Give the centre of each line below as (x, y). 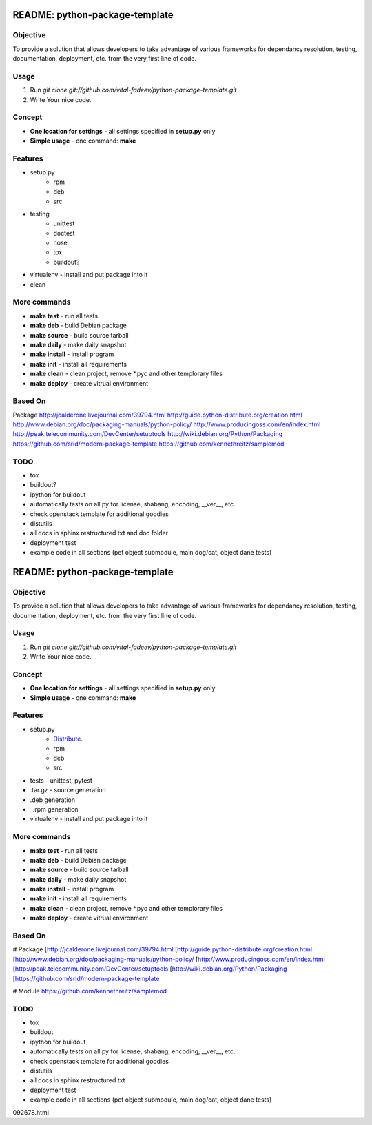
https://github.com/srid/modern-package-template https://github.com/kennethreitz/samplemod (148, 444)
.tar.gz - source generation (68, 790)
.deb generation (53, 800)
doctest (64, 233)
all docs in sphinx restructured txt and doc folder (99, 533)
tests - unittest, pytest (61, 780)
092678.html (31, 1112)
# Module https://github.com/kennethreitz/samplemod (90, 991)
